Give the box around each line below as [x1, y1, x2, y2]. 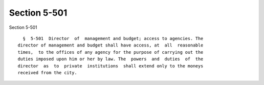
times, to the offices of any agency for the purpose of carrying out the [18, 49, 203, 55]
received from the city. [18, 70, 77, 75]
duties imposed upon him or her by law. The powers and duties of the [18, 56, 203, 62]
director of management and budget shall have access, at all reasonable [18, 42, 203, 48]
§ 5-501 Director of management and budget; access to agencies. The [22, 36, 203, 41]
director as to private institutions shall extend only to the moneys [18, 63, 203, 68]
